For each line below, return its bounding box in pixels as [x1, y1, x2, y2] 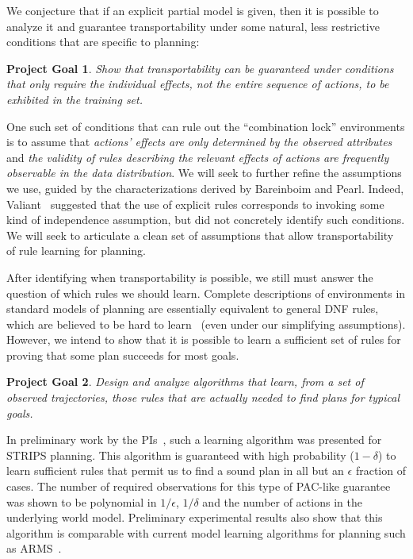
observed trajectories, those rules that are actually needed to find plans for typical [6, 389, 400, 406]
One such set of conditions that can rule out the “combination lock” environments [6, 118, 405, 134]
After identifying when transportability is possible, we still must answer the [6, 268, 373, 285]
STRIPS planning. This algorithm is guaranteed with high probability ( [6, 446, 354, 463]
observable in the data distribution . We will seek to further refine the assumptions [6, 164, 402, 181]
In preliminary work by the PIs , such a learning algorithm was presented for [6, 431, 382, 448]
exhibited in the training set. [6, 91, 143, 107]
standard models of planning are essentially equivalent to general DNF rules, [6, 300, 379, 317]
